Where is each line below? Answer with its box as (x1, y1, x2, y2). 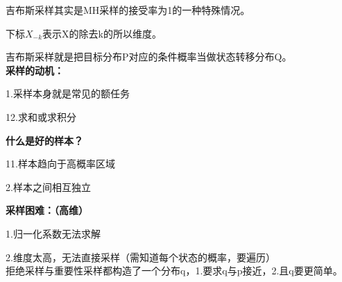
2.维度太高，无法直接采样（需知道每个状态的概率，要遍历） (6, 249, 275, 264)
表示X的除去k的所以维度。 (42, 26, 162, 40)
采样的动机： (6, 63, 64, 77)
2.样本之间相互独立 (6, 179, 91, 194)
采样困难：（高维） (6, 203, 88, 217)
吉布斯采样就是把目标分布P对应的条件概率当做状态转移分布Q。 (6, 49, 292, 64)
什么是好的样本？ (6, 133, 83, 147)
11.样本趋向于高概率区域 (6, 156, 115, 171)
